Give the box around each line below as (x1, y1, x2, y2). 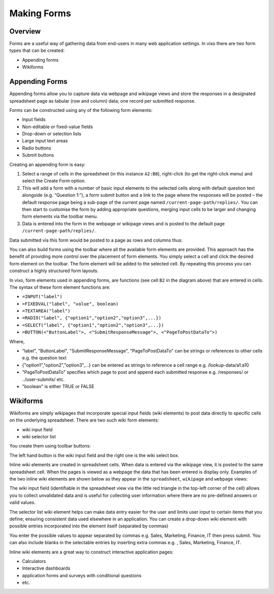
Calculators (22, 558, 46, 564)
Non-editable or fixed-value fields (22, 124, 93, 130)
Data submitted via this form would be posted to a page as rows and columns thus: (9, 237, 183, 243)
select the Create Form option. (22, 178, 86, 184)
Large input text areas (22, 138, 68, 144)
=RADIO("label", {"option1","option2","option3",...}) (22, 315, 162, 321)
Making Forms (9, 8, 71, 19)
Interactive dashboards (22, 565, 71, 572)
